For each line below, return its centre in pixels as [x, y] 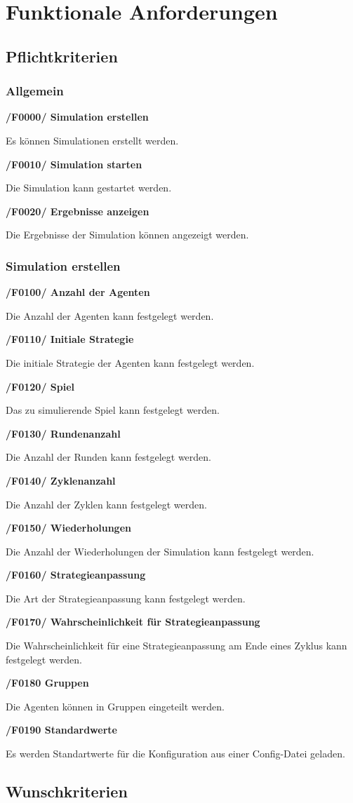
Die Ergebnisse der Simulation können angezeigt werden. [127, 235]
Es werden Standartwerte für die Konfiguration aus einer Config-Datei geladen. [175, 754]
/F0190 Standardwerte [61, 730]
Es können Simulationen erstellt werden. [92, 140]
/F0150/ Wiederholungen [68, 528]
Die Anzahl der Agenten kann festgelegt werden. [110, 315]
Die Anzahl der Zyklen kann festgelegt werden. [106, 504]
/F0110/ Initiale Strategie [70, 339]
